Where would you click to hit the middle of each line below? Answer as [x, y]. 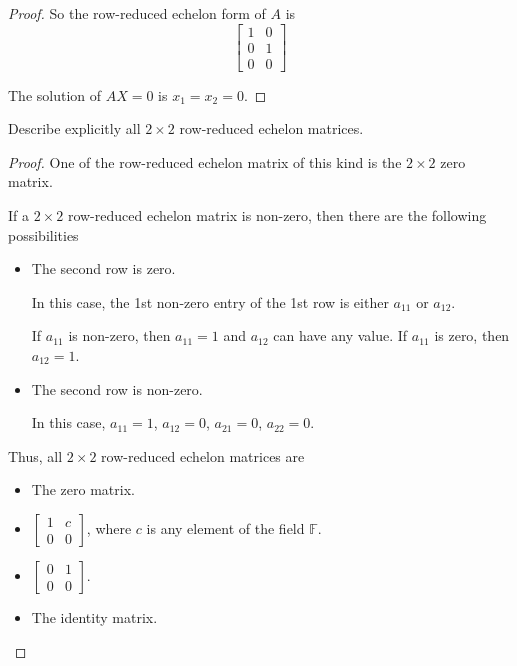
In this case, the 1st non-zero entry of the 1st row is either [210, 301]
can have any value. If [340, 335]
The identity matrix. [94, 617]
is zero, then [472, 335]
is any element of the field [225, 528]
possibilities [43, 234]
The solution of [55, 94]
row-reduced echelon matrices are [203, 455]
